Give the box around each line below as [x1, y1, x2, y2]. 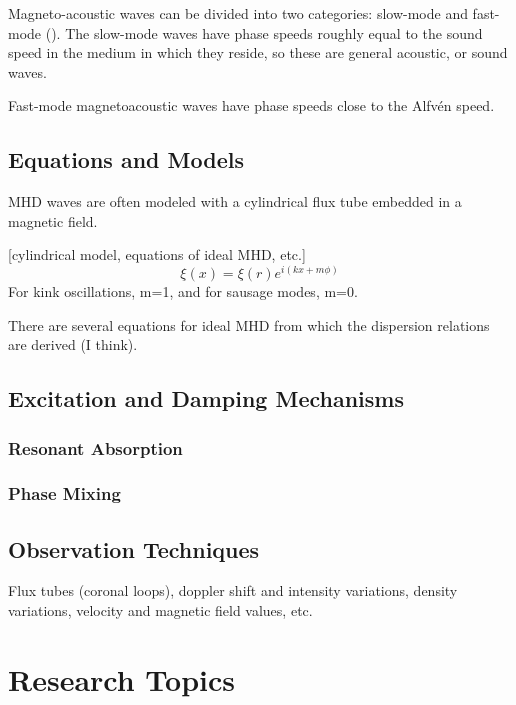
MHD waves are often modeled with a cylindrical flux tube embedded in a [8, 191, 462, 212]
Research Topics [8, 658, 235, 699]
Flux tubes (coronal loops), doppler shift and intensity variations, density [8, 580, 458, 601]
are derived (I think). [8, 334, 138, 355]
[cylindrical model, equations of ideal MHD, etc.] [8, 244, 306, 265]
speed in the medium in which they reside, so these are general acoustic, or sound [8, 42, 508, 63]
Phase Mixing [8, 481, 121, 506]
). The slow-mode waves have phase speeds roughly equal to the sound [51, 22, 483, 43]
